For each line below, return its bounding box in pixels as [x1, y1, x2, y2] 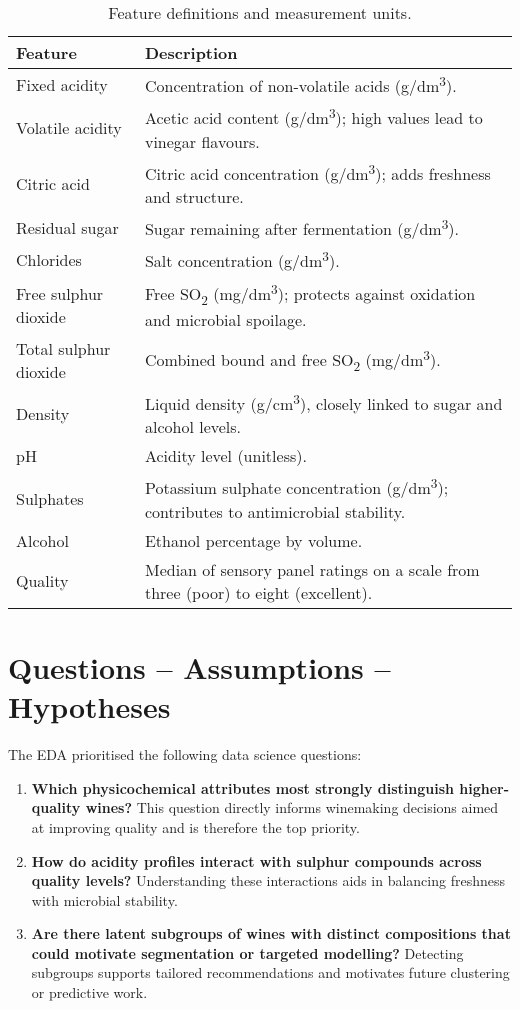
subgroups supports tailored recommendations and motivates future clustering [31, 962, 510, 983]
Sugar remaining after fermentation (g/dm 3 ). [144, 213, 459, 241]
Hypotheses [8, 686, 171, 727]
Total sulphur [16, 337, 111, 361]
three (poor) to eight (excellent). [144, 580, 373, 604]
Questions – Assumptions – [8, 647, 391, 687]
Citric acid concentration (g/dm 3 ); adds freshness [144, 158, 491, 185]
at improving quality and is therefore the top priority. [31, 816, 360, 837]
